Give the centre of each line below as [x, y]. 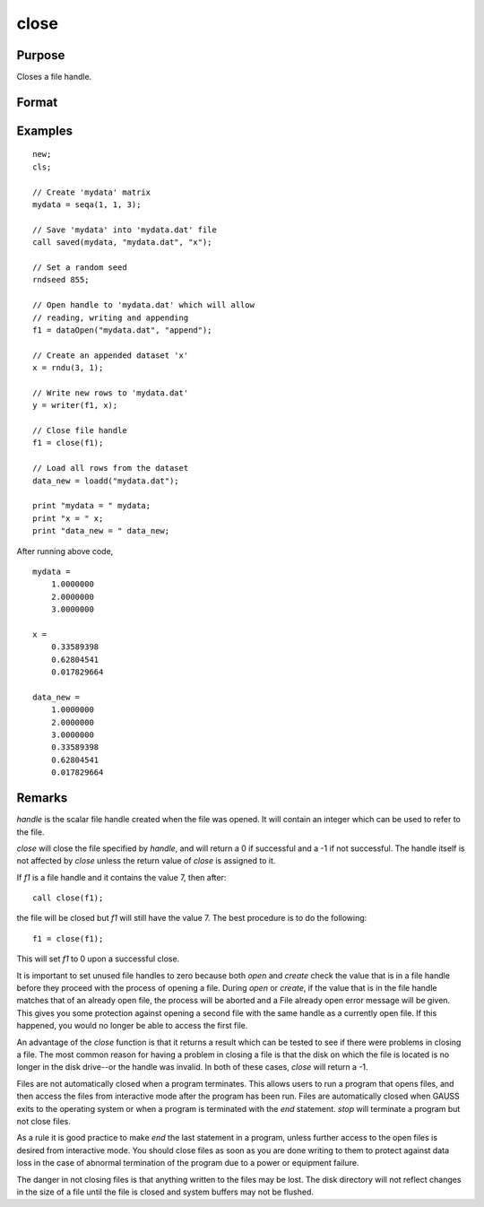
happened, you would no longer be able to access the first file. [132, 1026]
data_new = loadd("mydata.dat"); [106, 481]
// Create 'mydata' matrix [92, 192]
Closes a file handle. [54, 77]
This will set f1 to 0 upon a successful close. [98, 959]
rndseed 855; [61, 280]
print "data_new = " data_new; [101, 531]
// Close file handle [80, 431]
